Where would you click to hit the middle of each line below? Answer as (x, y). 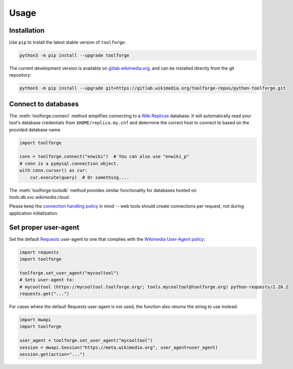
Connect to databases (44, 104)
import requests (39, 252)
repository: (20, 75)
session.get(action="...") (52, 354)
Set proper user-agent (44, 227)
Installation (27, 30)
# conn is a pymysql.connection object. (69, 163)
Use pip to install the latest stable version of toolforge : (68, 43)
